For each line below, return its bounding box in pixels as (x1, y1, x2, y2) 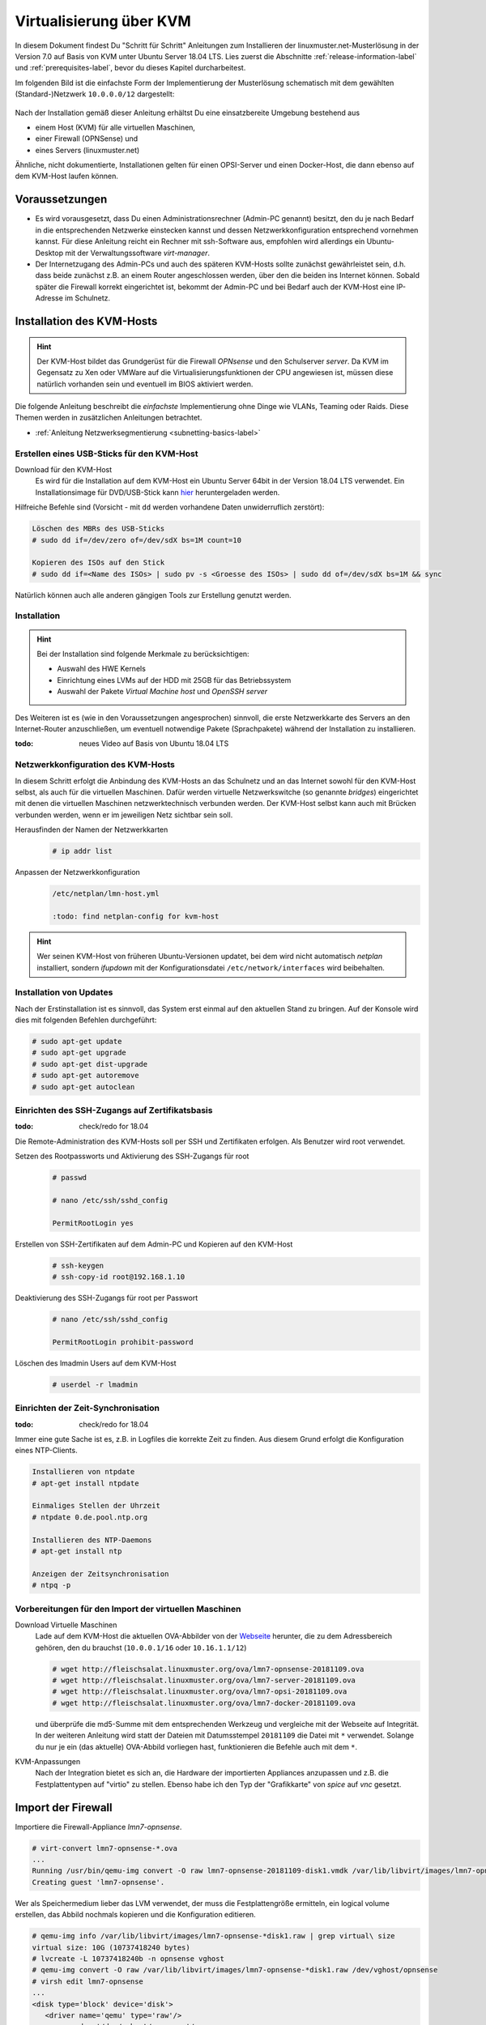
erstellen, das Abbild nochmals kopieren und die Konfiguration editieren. (15, 1910, 257, 1920)
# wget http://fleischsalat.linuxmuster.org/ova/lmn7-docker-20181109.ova (52, 1698, 356, 1707)
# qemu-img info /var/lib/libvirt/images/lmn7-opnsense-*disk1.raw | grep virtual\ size (32, 1932, 396, 1941)
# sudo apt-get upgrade (32, 1048, 127, 1057)
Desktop (35, 248, 64, 258)
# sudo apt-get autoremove (32, 1071, 139, 1081)
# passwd (52, 1173, 87, 1183)
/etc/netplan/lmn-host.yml (52, 889, 160, 898)
